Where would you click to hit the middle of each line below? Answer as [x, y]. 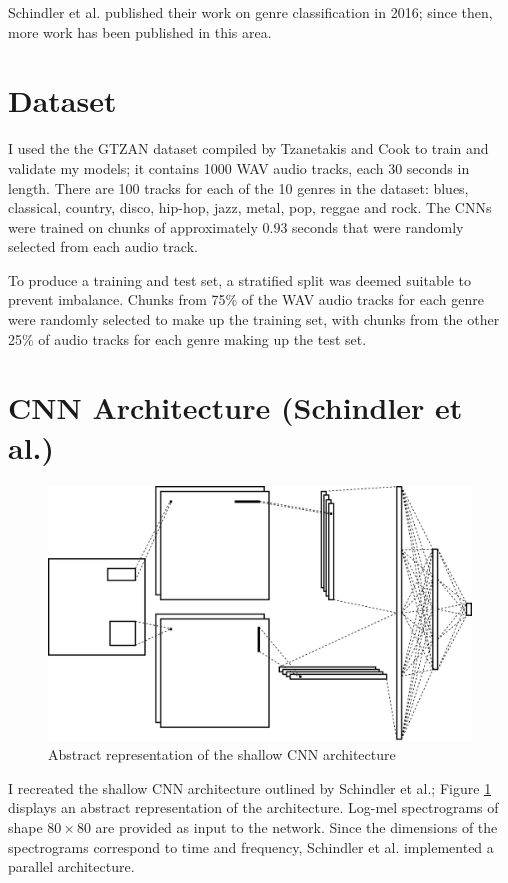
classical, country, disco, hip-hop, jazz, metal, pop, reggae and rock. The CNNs [250, 207]
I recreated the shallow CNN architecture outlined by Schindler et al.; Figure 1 [250, 787]
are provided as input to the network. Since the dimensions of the [296, 827]
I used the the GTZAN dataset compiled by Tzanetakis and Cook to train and [248, 148]
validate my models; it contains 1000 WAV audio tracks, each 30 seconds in [239, 167]
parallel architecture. [71, 866]
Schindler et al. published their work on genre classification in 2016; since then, [250, 12]
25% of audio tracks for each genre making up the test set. [187, 338]
